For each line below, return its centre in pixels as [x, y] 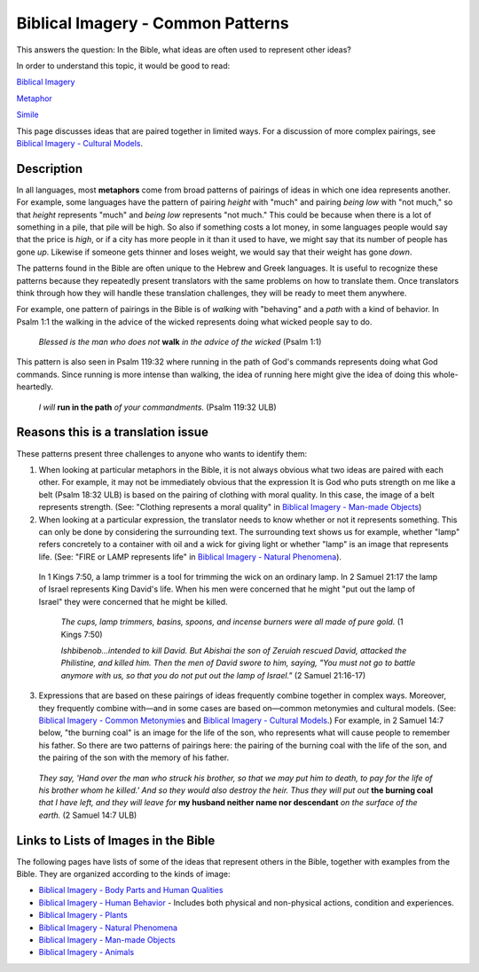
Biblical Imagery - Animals [86, 952]
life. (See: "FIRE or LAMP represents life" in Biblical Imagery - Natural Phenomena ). [190, 557]
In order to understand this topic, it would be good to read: [123, 66]
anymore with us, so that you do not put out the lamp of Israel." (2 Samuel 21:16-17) [213, 675]
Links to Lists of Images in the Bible [116, 840]
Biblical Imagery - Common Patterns [153, 23]
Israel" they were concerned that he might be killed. [133, 601]
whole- [445, 374]
